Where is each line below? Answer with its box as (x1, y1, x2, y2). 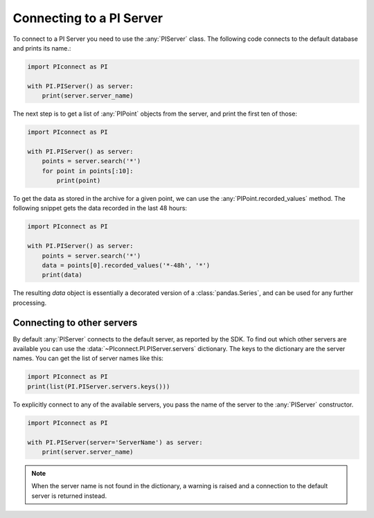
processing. (12, 298, 47, 307)
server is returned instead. (31, 492, 107, 500)
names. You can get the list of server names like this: (12, 354, 164, 363)
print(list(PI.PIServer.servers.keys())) (27, 382, 170, 391)
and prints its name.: (12, 44, 71, 52)
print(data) (42, 271, 83, 279)
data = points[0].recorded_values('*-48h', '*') (42, 261, 211, 269)
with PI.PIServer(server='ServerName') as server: (27, 438, 204, 446)
